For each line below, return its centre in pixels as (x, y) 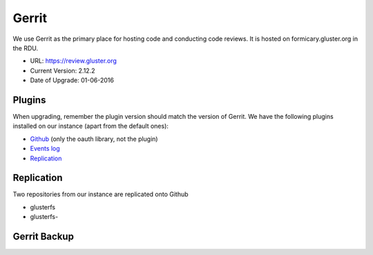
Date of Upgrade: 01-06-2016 (72, 80)
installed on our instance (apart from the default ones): (91, 126)
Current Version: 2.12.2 (63, 70)
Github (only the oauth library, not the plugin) (94, 139)
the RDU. (26, 48)
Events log (45, 149)
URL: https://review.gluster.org (74, 61)
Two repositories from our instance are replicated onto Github (101, 194)
